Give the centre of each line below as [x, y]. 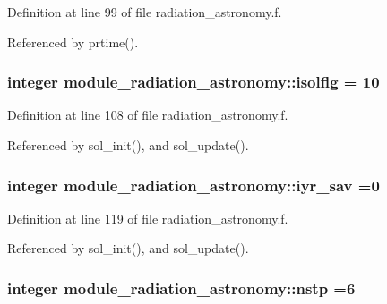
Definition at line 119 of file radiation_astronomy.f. [148, 218]
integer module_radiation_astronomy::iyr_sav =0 [193, 185]
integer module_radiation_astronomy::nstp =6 [181, 287]
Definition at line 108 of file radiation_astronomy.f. [148, 115]
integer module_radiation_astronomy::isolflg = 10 [193, 82]
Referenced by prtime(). [73, 42]
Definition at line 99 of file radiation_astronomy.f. [145, 12]
